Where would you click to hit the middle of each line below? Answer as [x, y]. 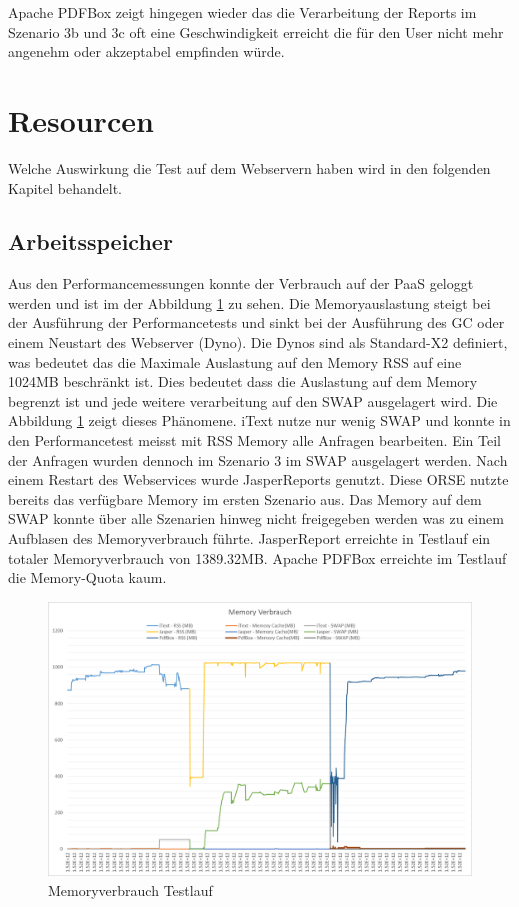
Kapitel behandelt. [65, 187]
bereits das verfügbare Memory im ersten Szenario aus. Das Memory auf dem [245, 498]
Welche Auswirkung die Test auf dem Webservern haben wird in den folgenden [249, 167]
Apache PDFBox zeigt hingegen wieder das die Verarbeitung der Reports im [242, 12]
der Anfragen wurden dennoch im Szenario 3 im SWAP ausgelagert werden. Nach [258, 459]
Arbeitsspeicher [90, 241]
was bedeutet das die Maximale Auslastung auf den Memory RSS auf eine [235, 361]
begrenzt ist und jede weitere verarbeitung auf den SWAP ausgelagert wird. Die [253, 400]
